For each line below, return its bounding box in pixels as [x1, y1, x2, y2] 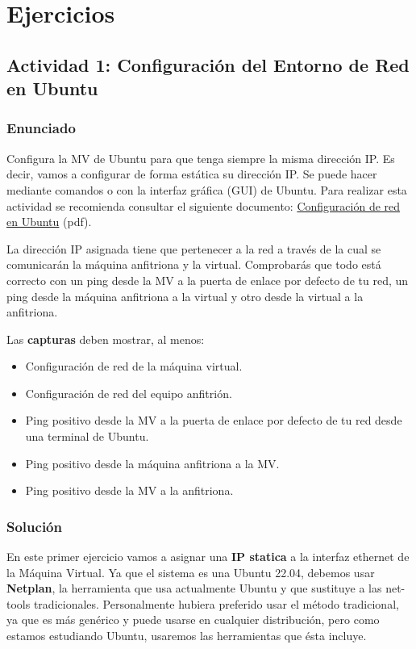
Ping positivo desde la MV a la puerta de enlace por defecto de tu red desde [25, 412, 402, 429]
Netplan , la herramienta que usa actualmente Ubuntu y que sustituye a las [6, 580, 382, 597]
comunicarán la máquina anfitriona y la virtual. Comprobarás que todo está [6, 256, 381, 273]
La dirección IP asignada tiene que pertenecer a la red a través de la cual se [6, 240, 381, 257]
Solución [6, 516, 62, 536]
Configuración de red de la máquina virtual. [25, 358, 243, 375]
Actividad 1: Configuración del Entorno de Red [6, 52, 410, 77]
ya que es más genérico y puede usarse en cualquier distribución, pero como [6, 611, 380, 628]
